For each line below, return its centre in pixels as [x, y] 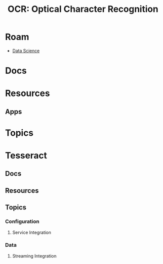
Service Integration [32, 232]
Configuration [22, 221]
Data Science [26, 51]
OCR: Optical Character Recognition [83, 9]
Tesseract [26, 156]
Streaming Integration [34, 256]
